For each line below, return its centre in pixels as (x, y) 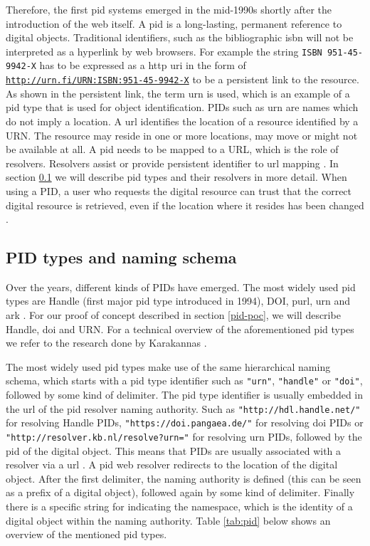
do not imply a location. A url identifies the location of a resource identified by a (182, 121)
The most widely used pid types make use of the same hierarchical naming (168, 366)
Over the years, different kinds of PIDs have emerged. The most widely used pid (181, 287)
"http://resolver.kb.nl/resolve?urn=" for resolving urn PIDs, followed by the (184, 437)
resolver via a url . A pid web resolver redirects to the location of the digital (172, 464)
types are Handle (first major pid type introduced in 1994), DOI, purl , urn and (178, 301)
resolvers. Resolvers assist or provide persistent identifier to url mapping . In (172, 163)
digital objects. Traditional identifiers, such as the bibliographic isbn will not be (180, 37)
